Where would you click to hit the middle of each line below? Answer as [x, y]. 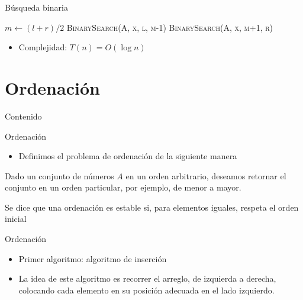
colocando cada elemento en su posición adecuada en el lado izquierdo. [146, 290]
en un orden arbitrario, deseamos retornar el [206, 175]
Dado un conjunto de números [59, 175]
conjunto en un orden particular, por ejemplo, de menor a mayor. [123, 187]
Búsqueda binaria [36, 7]
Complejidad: [43, 47]
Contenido [23, 116]
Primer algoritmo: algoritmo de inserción [93, 258]
